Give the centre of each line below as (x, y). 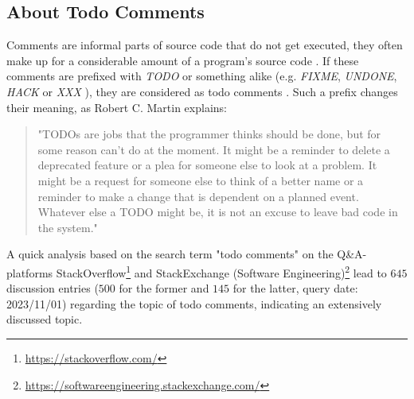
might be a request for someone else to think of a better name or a (201, 180)
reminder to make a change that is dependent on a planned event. (198, 196)
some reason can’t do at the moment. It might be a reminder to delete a (214, 149)
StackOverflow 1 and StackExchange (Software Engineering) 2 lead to (221, 271)
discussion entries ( (53, 288)
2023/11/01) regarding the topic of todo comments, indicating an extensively (194, 303)
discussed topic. (45, 319)
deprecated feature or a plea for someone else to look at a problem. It (207, 165)
